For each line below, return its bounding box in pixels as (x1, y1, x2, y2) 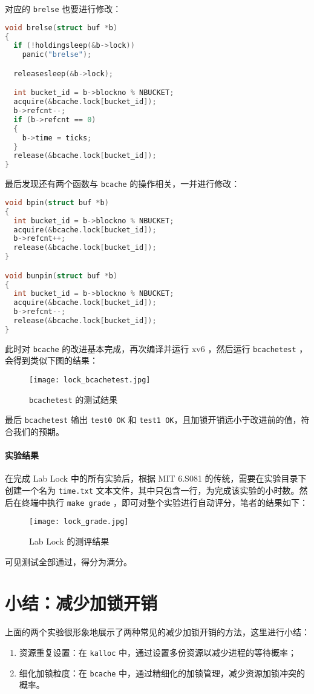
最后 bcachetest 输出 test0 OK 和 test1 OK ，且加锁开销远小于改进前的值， (5, 413, 301, 426)
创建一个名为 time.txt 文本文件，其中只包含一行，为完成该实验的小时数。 (5, 483, 299, 496)
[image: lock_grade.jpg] (29, 517, 129, 526)
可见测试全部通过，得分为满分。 (5, 555, 132, 568)
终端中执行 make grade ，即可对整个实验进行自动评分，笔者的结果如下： (21, 496, 308, 508)
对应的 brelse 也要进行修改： (5, 2, 122, 15)
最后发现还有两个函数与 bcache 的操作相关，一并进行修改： (5, 177, 240, 190)
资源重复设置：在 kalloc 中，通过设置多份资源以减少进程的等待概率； (19, 646, 297, 658)
